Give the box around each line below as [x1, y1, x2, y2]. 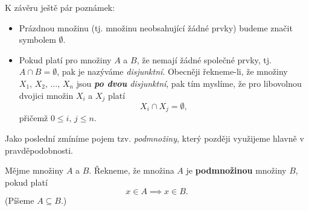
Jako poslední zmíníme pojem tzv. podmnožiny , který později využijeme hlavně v [5, 132, 304, 145]
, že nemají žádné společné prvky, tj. [136, 53, 272, 66]
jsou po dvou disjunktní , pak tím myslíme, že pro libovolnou [76, 77, 302, 89]
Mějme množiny [5, 164, 64, 177]
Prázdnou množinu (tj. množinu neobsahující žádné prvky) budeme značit [19, 21, 293, 34]
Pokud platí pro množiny [19, 53, 112, 66]
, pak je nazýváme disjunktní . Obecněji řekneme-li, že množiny [57, 65, 288, 78]
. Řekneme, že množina [89, 164, 174, 177]
